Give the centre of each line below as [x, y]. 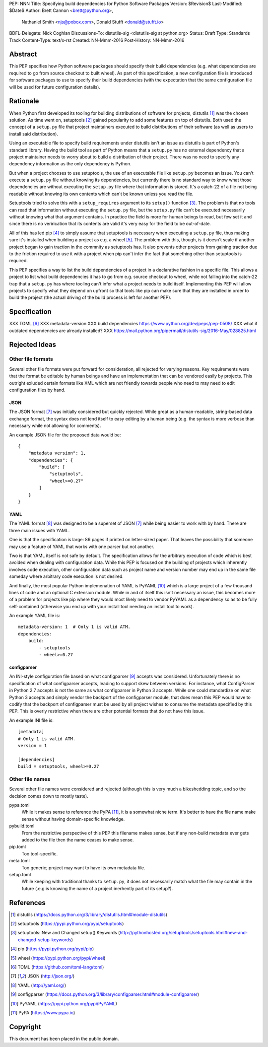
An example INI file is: [32, 720]
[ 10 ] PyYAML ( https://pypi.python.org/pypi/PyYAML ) [64, 1003]
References [27, 903]
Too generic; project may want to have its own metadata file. [84, 868]
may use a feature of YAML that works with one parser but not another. [82, 547]
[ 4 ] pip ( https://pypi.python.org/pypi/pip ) [52, 949]
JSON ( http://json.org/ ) [51, 976]
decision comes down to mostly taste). [49, 796]
